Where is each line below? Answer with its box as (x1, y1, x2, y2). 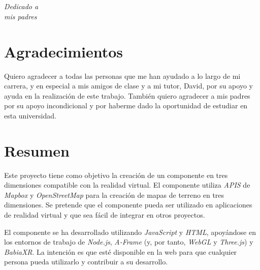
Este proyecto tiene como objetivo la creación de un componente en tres (4, 169, 228, 180)
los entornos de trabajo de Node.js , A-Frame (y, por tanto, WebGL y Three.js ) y (4, 236, 253, 247)
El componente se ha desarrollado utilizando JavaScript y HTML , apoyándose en (4, 226, 256, 237)
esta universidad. (4, 110, 56, 121)
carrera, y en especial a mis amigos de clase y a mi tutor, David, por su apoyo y (4, 80, 253, 91)
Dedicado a (4, 1, 39, 12)
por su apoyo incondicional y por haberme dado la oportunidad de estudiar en (4, 100, 248, 111)
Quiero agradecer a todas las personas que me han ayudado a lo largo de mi (4, 70, 241, 81)
